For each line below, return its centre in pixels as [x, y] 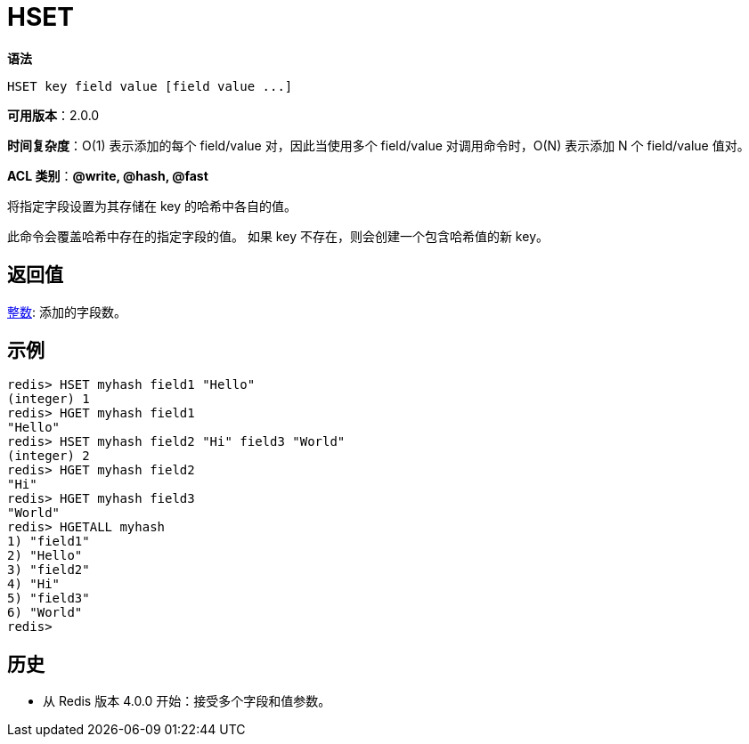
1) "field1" [49, 542]
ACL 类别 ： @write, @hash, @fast [108, 175]
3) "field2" [49, 570]
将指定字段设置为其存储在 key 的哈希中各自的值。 [152, 206]
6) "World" [45, 613]
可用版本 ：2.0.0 [53, 115]
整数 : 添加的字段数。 [67, 311]
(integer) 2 [49, 456]
